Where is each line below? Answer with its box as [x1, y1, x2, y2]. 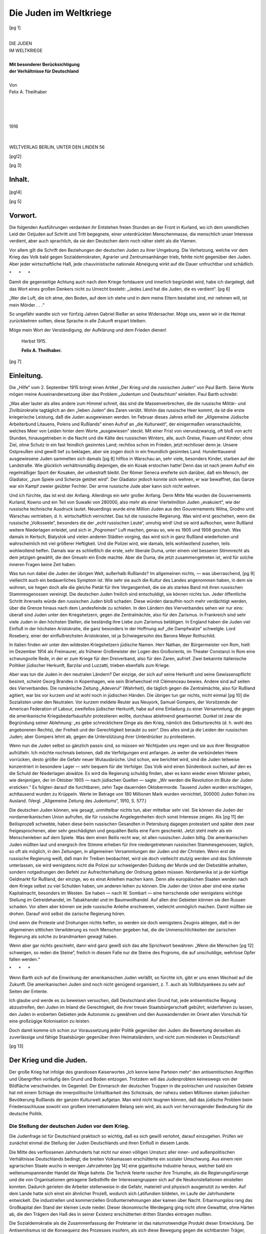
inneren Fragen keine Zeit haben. [9, 561, 76, 567]
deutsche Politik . [9, 1111, 43, 1117]
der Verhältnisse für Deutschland [9, 68, 79, 74]
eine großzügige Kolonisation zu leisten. [9, 1018, 91, 1024]
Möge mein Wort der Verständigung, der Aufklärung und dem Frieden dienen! [9, 327, 167, 333]
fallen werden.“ [9, 957, 40, 963]
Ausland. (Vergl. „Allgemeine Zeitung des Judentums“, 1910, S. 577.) [9, 798, 147, 804]
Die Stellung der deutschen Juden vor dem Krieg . [9, 1123, 130, 1130]
